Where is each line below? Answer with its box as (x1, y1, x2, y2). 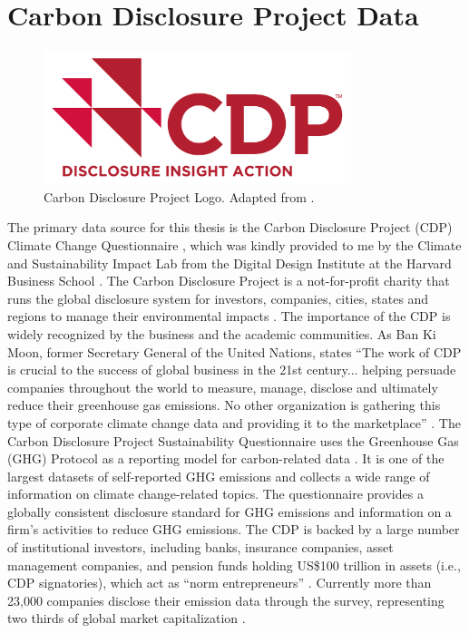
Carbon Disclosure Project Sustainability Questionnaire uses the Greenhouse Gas (7, 431, 459, 450)
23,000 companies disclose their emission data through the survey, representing (7, 590, 445, 609)
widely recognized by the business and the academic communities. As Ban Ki (7, 324, 436, 343)
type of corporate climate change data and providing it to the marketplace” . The (7, 413, 461, 432)
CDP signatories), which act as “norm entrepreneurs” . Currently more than (7, 573, 432, 592)
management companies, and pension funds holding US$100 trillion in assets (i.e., (7, 555, 461, 574)
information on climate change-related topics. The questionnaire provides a (7, 484, 424, 503)
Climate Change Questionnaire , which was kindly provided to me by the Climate (7, 235, 462, 254)
